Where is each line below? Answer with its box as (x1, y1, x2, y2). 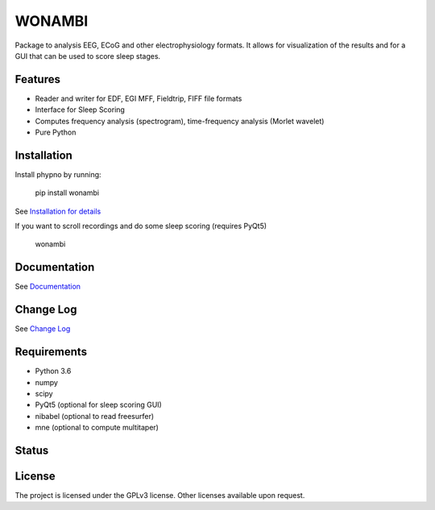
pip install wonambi (35, 188, 100, 197)
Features (14, 73, 60, 86)
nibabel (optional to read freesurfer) (35, 411, 155, 421)
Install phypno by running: (14, 169, 101, 179)
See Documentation (14, 282, 81, 292)
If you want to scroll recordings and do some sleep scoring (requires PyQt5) (14, 222, 267, 231)
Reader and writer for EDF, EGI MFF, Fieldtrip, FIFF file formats (35, 93, 242, 103)
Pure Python (35, 127, 77, 137)
